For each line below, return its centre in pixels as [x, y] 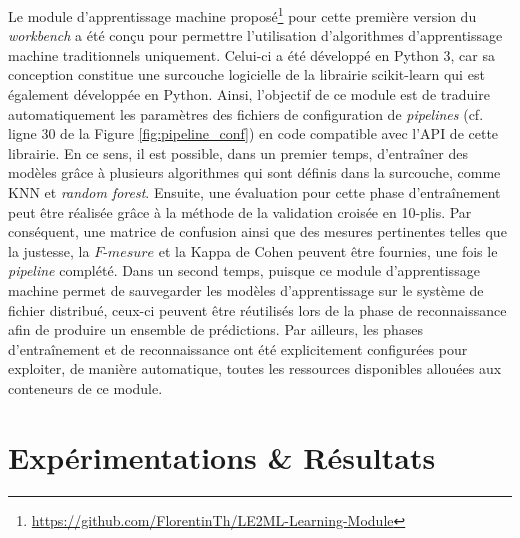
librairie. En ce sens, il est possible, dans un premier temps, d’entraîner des [238, 152]
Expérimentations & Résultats [222, 456]
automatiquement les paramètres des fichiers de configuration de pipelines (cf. [246, 113]
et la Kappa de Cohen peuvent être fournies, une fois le [328, 250]
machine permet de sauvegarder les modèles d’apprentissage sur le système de [246, 289]
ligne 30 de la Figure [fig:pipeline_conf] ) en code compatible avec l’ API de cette [253, 133]
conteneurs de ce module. [85, 387]
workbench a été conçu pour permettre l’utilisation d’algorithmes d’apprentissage [255, 35]
